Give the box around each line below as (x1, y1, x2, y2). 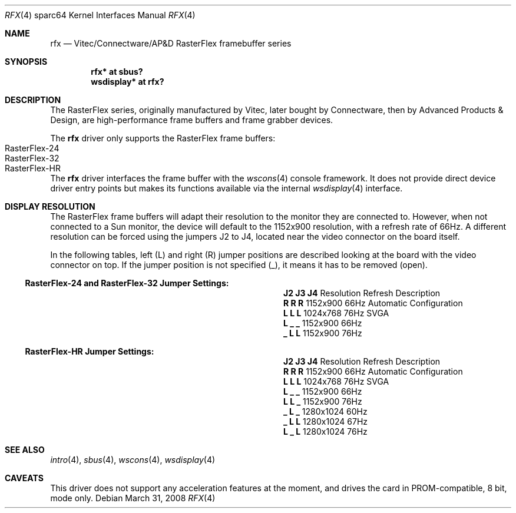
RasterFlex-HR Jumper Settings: (25, 346, 154, 356)
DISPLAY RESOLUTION (5, 201, 95, 211)
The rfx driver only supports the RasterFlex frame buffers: (50, 133, 276, 143)
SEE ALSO (5, 445, 45, 455)
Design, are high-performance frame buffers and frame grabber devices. (50, 115, 333, 125)
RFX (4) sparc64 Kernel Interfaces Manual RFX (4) (5, 10, 196, 20)
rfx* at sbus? (91, 67, 143, 77)
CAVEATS (5, 473, 44, 483)
